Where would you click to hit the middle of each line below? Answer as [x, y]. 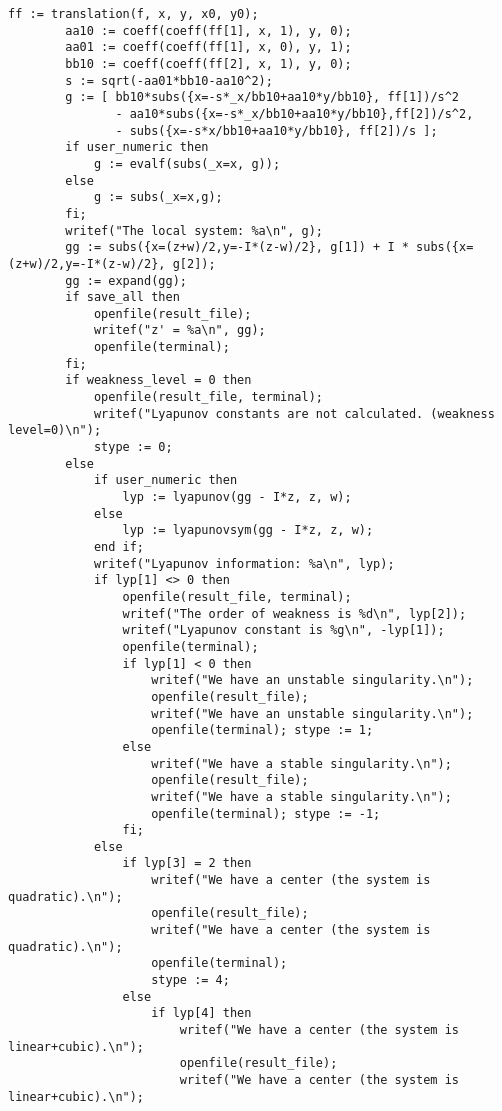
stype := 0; [133, 447]
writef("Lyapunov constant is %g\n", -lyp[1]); [283, 630]
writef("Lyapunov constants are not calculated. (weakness [294, 413]
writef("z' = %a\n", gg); [179, 330]
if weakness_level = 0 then [158, 380]
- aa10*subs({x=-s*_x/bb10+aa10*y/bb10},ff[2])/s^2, [294, 113]
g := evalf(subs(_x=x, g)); [187, 163]
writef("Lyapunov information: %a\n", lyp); [244, 563]
